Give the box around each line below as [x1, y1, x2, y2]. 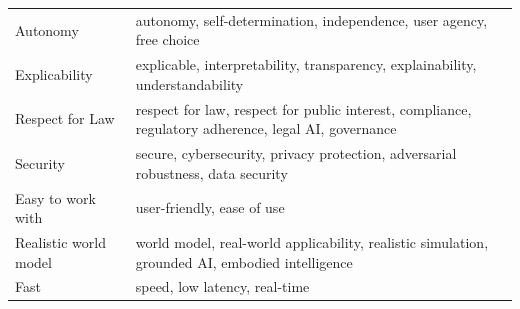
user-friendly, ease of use [135, 197, 285, 218]
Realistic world [15, 231, 106, 252]
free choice [135, 29, 200, 50]
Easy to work [15, 187, 96, 208]
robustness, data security [135, 162, 288, 183]
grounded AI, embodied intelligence [135, 251, 353, 272]
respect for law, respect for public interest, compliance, [135, 98, 472, 119]
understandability [135, 73, 244, 94]
